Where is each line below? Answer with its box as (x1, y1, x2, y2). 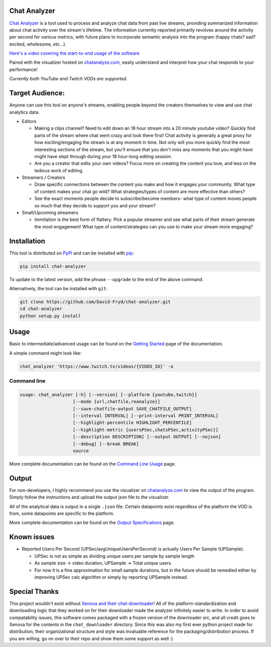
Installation (9, 236, 45, 245)
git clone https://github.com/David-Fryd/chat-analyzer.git (20, 299, 171, 305)
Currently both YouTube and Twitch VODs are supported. (9, 76, 128, 82)
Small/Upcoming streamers (22, 210, 79, 216)
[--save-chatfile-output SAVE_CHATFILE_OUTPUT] (73, 406, 192, 412)
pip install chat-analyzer (20, 264, 86, 269)
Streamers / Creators (22, 175, 65, 181)
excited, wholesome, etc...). (9, 41, 67, 47)
